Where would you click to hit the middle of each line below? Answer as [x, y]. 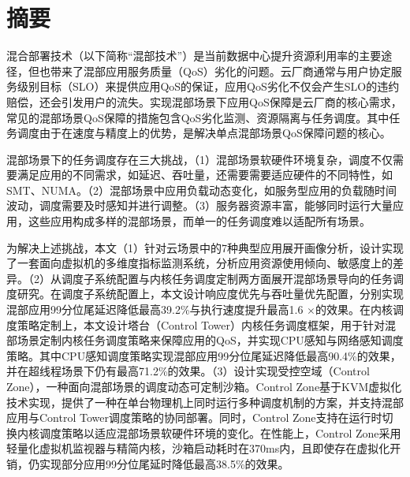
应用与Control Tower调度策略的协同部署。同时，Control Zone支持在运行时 [194, 417]
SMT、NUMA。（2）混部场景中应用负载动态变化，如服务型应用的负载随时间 [202, 190]
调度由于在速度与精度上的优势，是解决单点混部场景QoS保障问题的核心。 [204, 133]
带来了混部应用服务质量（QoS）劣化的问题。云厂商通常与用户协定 [220, 71]
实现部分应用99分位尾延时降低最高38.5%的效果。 [164, 463]
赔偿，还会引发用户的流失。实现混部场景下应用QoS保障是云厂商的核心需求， [204, 101]
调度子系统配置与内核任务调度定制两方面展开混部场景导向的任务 [227, 278]
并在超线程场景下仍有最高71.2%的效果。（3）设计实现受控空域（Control [188, 371]
